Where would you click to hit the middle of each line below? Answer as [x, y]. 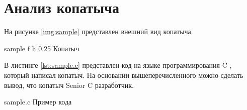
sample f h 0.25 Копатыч [42, 48]
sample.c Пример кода [38, 102]
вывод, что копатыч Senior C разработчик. [69, 85]
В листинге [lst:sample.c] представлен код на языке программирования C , [118, 65]
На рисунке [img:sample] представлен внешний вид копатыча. [99, 31]
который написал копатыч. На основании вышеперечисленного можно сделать [124, 75]
